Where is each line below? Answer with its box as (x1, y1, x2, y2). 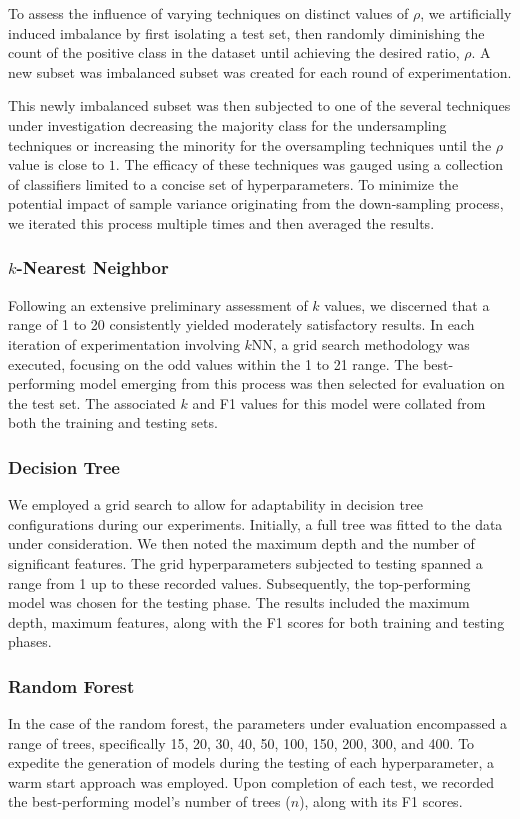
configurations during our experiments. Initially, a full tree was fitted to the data (8, 513, 503, 534)
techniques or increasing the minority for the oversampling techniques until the (8, 134, 492, 155)
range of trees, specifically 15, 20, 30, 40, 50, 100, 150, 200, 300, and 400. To (8, 732, 475, 753)
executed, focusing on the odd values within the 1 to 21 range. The (8, 353, 419, 374)
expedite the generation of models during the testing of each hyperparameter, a (8, 752, 495, 773)
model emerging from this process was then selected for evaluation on (79, 373, 505, 394)
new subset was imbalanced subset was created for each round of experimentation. (8, 61, 512, 82)
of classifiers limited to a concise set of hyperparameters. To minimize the (8, 173, 459, 194)
